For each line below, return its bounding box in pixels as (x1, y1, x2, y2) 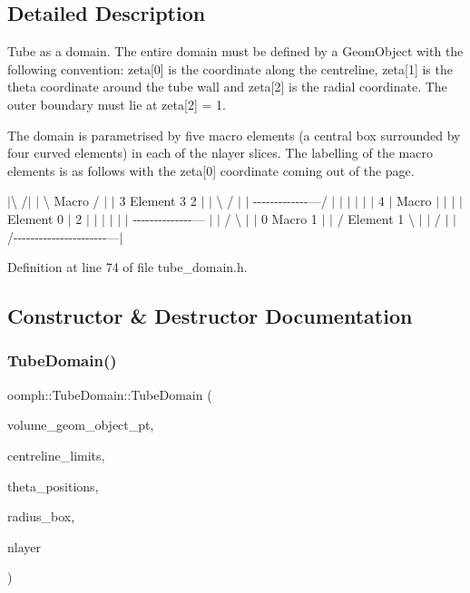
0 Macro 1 (260, 209, 318, 228)
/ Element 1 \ (337, 209, 415, 228)
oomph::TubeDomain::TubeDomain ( (7, 384, 212, 403)
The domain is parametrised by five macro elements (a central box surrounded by (7, 125, 461, 144)
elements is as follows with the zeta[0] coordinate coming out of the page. (7, 160, 415, 180)
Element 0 (7, 209, 64, 228)
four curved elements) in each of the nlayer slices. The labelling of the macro (7, 143, 433, 162)
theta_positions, (7, 476, 99, 495)
